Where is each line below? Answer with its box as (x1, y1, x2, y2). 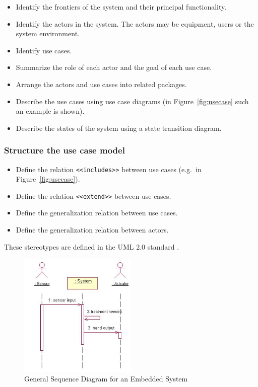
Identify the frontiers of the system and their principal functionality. (16, 2, 227, 12)
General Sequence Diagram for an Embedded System (24, 373, 188, 384)
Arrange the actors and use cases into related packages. (16, 79, 187, 89)
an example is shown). (16, 106, 85, 116)
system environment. (16, 28, 80, 39)
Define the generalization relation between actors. (16, 224, 169, 235)
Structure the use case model (4, 144, 125, 157)
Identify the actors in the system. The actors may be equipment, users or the (16, 18, 254, 29)
